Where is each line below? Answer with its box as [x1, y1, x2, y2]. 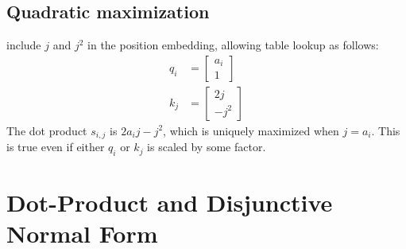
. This [371, 122, 400, 138]
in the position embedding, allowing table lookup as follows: [87, 37, 379, 53]
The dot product [6, 122, 87, 138]
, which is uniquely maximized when [163, 122, 339, 138]
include [6, 37, 41, 53]
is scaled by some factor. [147, 138, 266, 155]
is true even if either [6, 138, 105, 155]
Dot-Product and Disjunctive [6, 186, 333, 219]
